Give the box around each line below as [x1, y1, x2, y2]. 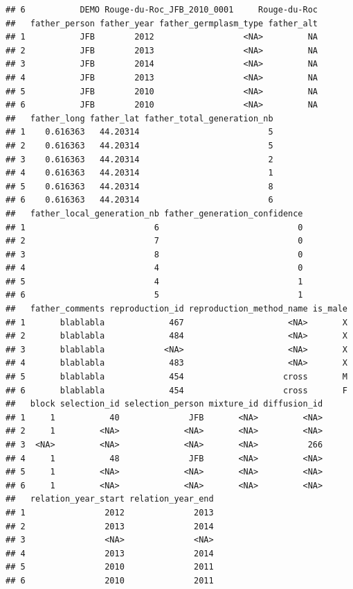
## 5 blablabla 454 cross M [6, 372, 347, 382]
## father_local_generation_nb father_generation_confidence [6, 208, 303, 219]
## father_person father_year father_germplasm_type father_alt [6, 18, 318, 28]
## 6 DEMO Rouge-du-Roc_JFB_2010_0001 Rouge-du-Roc [6, 5, 318, 15]
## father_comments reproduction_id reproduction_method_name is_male [6, 304, 347, 314]
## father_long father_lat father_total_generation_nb [6, 113, 273, 123]
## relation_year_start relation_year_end [6, 494, 214, 504]
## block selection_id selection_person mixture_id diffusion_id [6, 399, 323, 409]
